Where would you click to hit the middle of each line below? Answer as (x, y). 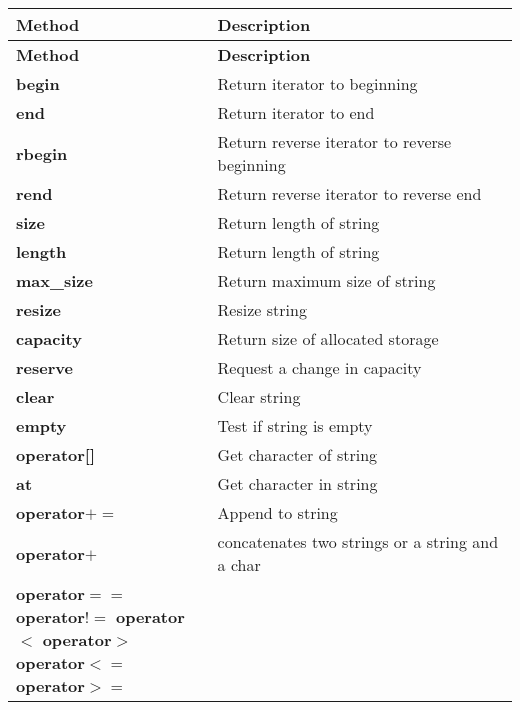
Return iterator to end (296, 112)
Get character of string (297, 454)
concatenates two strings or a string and (358, 541)
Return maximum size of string (326, 280)
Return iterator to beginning (317, 83)
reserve (44, 367)
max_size (54, 280)
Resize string (262, 309)
